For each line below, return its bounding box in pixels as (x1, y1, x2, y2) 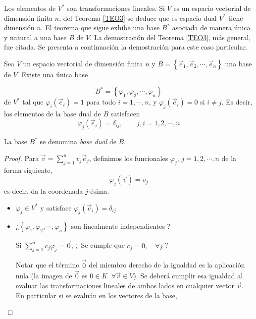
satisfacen (110, 108, 140, 118)
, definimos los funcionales (89, 153, 168, 163)
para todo (86, 97, 116, 107)
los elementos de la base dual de (4, 108, 101, 118)
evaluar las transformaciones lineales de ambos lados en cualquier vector (15, 280, 235, 291)
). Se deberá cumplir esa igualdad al (133, 270, 243, 281)
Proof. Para (4, 153, 39, 163)
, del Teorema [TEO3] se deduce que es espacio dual (59, 12, 217, 23)
